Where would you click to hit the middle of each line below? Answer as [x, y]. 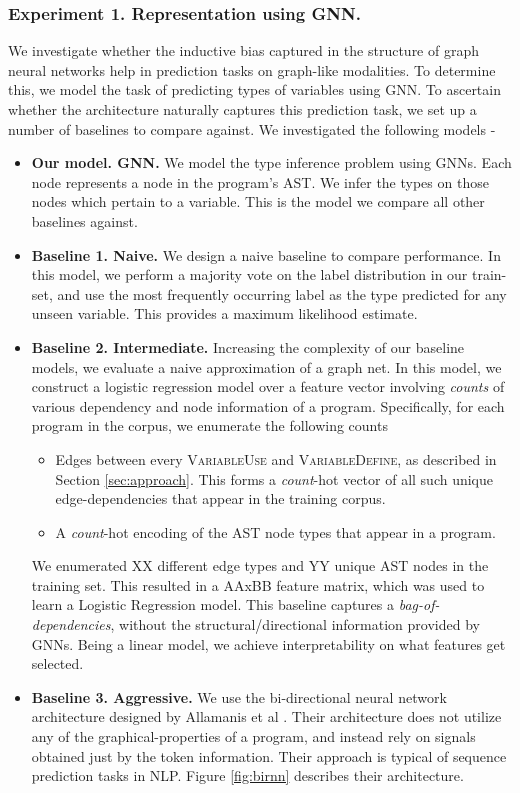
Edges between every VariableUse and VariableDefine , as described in [276, 458]
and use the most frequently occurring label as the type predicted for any [282, 293]
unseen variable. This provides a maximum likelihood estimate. [224, 313]
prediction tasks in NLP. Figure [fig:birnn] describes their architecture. [247, 775]
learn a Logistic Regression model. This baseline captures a [213, 604]
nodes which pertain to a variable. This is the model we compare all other [258, 201]
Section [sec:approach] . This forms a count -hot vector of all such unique [274, 478]
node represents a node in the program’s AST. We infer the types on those [260, 181]
